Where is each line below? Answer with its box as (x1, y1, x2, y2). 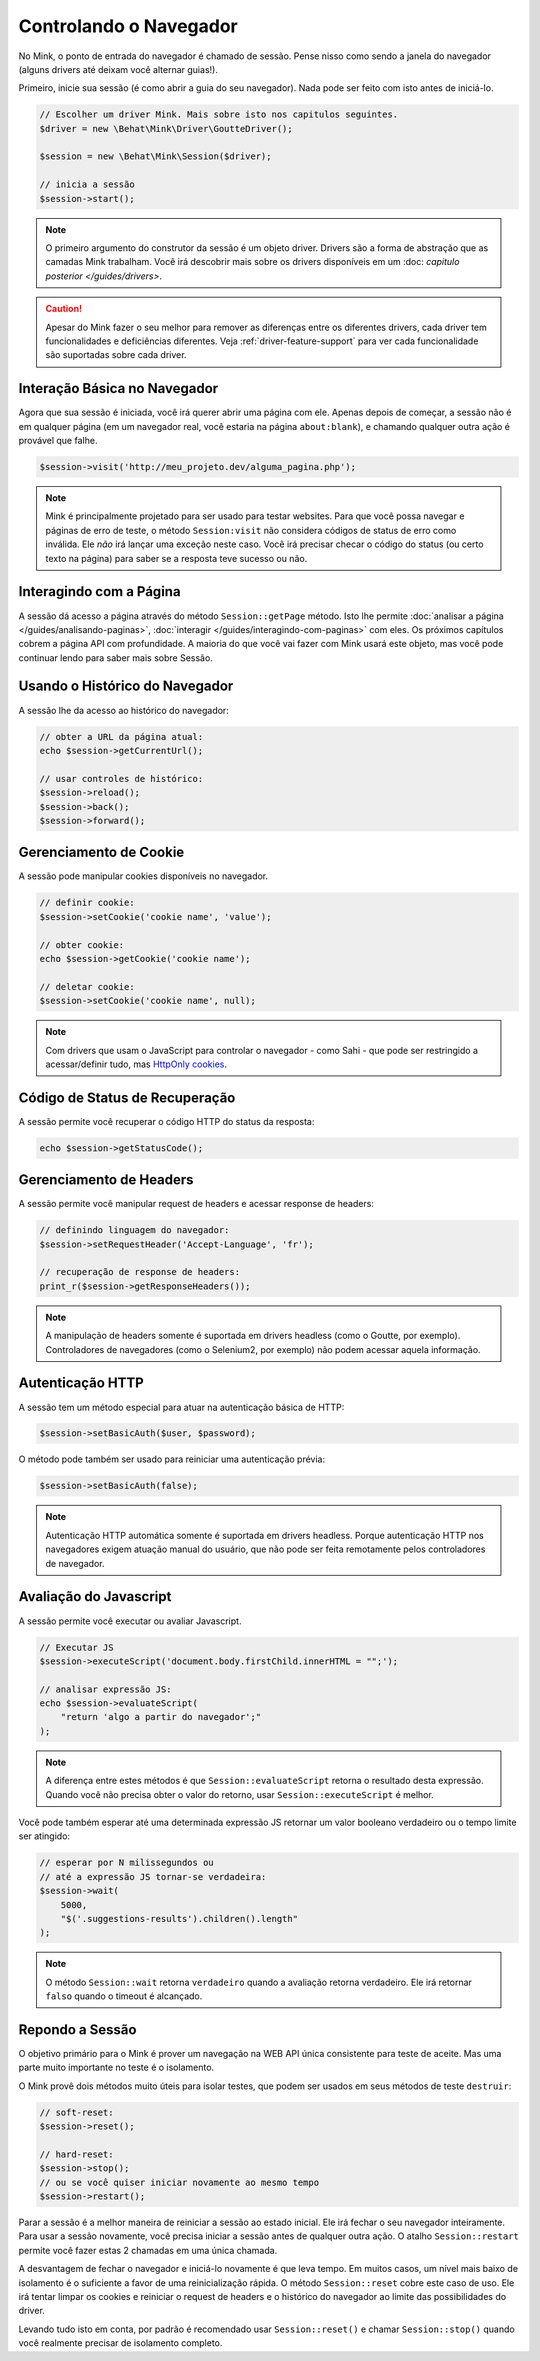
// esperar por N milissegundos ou (39, 1857, 214, 1869)
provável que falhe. (18, 435, 98, 447)
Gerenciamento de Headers (18, 1171, 194, 1189)
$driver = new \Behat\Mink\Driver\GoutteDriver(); (39, 123, 294, 134)
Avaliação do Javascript (18, 1588, 172, 1605)
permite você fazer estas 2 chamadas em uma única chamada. (18, 2244, 278, 2256)
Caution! (45, 303, 83, 315)
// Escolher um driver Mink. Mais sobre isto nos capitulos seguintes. (39, 109, 399, 120)
